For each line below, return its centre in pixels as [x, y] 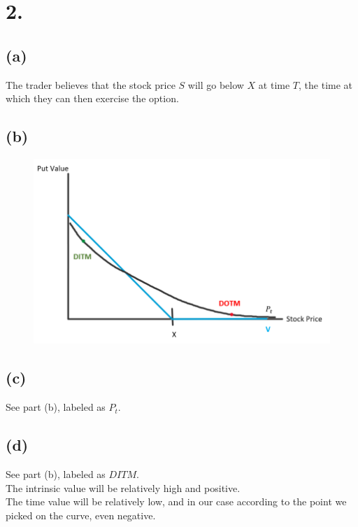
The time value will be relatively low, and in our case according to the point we [176, 501]
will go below [216, 84]
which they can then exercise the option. [92, 98]
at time [274, 84]
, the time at [326, 84]
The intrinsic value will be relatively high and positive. [123, 487]
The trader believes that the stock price [91, 84]
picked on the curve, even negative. [81, 515]
